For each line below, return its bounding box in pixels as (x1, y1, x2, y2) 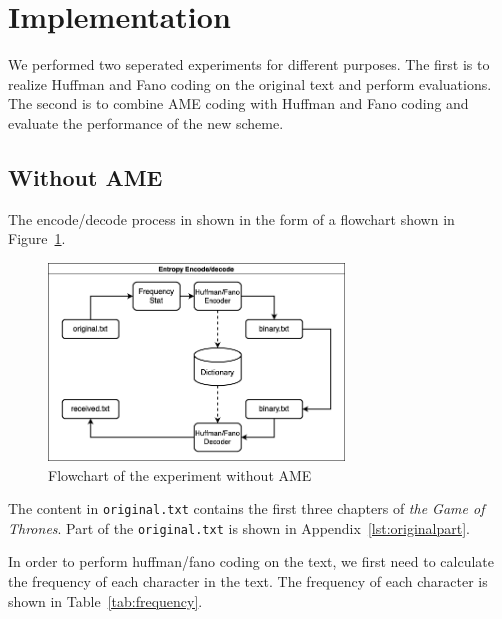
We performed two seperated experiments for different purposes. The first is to (8, 54, 490, 75)
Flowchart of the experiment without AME (48, 464, 312, 485)
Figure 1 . (8, 228, 66, 249)
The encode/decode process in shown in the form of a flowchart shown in (8, 208, 455, 229)
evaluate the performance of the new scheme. (8, 112, 284, 133)
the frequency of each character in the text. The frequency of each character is (8, 571, 488, 591)
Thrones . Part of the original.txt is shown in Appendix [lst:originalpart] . (8, 517, 470, 538)
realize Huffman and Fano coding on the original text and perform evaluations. (8, 73, 492, 94)
